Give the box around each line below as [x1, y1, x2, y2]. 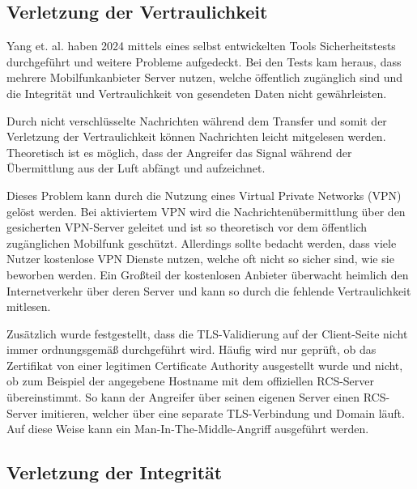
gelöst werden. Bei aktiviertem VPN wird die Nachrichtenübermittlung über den [6, 202, 406, 219]
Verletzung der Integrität [6, 460, 223, 485]
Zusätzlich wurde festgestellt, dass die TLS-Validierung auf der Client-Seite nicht [6, 325, 408, 342]
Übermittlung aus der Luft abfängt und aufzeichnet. [6, 159, 266, 176]
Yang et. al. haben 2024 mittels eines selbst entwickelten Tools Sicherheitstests [6, 37, 396, 54]
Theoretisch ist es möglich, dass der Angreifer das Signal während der [6, 143, 352, 160]
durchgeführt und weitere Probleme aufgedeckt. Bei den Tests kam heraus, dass [6, 53, 402, 70]
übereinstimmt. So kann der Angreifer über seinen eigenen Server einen [6, 389, 360, 406]
